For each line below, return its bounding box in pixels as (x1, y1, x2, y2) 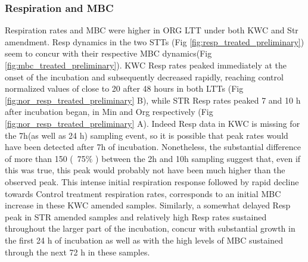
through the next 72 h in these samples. (5, 245, 150, 258)
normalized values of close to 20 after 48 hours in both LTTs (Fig (5, 82, 244, 95)
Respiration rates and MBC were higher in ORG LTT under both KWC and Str (5, 24, 298, 36)
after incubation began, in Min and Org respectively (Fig (5, 105, 213, 118)
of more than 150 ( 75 (5, 152, 86, 164)
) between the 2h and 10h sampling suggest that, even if (95, 152, 301, 164)
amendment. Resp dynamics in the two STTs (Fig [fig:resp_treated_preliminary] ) (5, 35, 304, 48)
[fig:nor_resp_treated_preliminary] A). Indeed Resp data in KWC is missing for (5, 117, 300, 129)
